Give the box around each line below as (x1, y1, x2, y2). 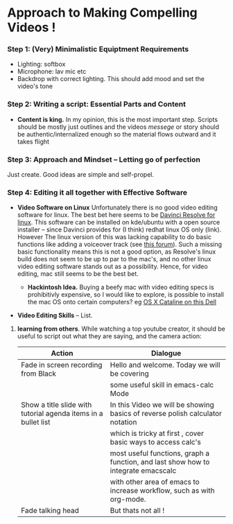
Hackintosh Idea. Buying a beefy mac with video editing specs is (27, 283, 214, 292)
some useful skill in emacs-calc (110, 380, 214, 390)
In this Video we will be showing (110, 400, 214, 410)
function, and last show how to (110, 457, 210, 467)
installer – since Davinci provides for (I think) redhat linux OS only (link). (17, 225, 222, 234)
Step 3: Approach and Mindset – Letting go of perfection (7, 155, 201, 164)
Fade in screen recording (20, 360, 103, 370)
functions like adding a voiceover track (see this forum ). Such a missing (17, 241, 223, 249)
